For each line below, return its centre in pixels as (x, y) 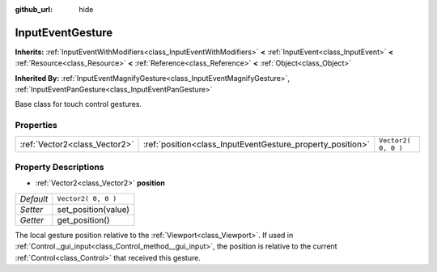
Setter (32, 209)
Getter (32, 220)
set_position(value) (93, 209)
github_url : (34, 9)
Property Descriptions (59, 167)
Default (34, 198)
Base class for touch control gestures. (78, 104)
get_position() (83, 220)
